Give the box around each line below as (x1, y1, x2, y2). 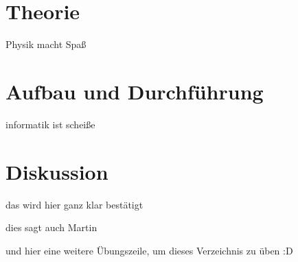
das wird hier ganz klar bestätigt (5, 197, 144, 211)
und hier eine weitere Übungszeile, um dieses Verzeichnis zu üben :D (5, 243, 293, 257)
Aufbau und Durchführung (5, 77, 264, 105)
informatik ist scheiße (5, 117, 95, 131)
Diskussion (5, 157, 108, 185)
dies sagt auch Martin (5, 220, 98, 235)
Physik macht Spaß (5, 37, 87, 51)
